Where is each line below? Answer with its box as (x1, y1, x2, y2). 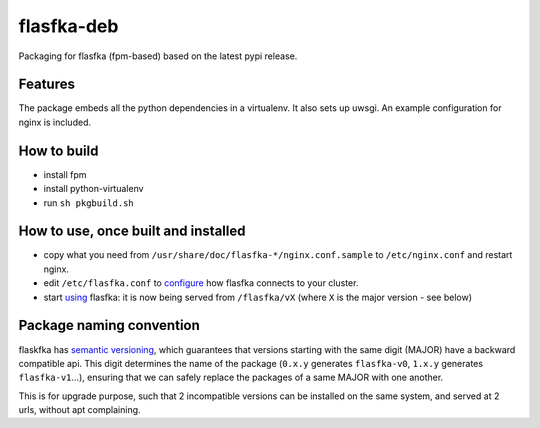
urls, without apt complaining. (18, 404, 141, 416)
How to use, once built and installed (18, 223, 246, 240)
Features (18, 76, 75, 93)
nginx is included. (18, 116, 92, 128)
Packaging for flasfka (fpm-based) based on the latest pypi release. (18, 50, 298, 62)
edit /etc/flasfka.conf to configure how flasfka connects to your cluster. (43, 277, 359, 289)
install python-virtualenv (43, 183, 144, 195)
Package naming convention (18, 317, 200, 334)
